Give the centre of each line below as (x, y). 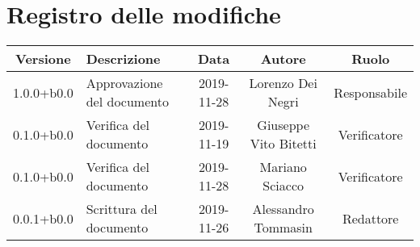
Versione (43, 59)
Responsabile (370, 92)
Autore (283, 59)
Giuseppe (283, 125)
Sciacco (283, 186)
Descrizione (123, 59)
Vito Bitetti (283, 144)
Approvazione (124, 83)
